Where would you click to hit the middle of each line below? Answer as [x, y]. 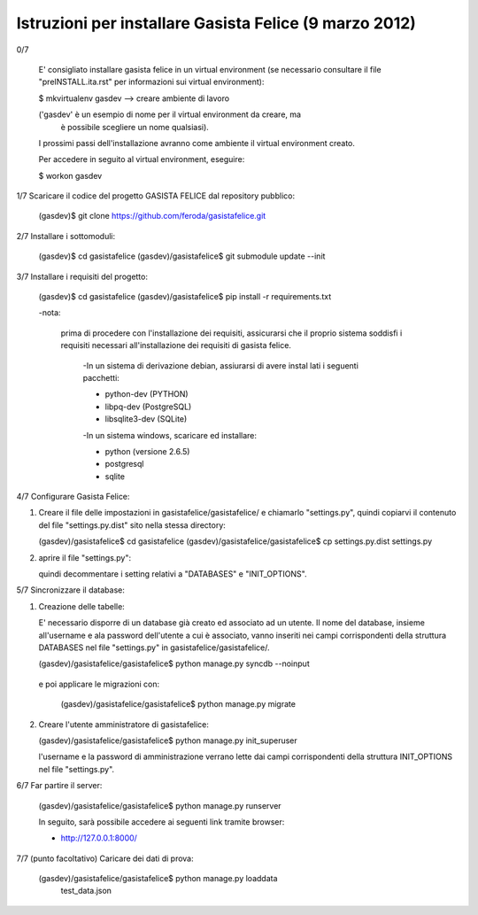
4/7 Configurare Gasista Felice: [73, 497]
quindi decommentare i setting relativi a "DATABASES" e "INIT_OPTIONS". [173, 574]
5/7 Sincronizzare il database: [71, 590]
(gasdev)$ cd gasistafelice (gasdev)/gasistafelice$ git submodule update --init [182, 256]
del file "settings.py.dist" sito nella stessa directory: [132, 525]
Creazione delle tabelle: [82, 606]
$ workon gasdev [70, 175]
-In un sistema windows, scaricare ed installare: [170, 435]
